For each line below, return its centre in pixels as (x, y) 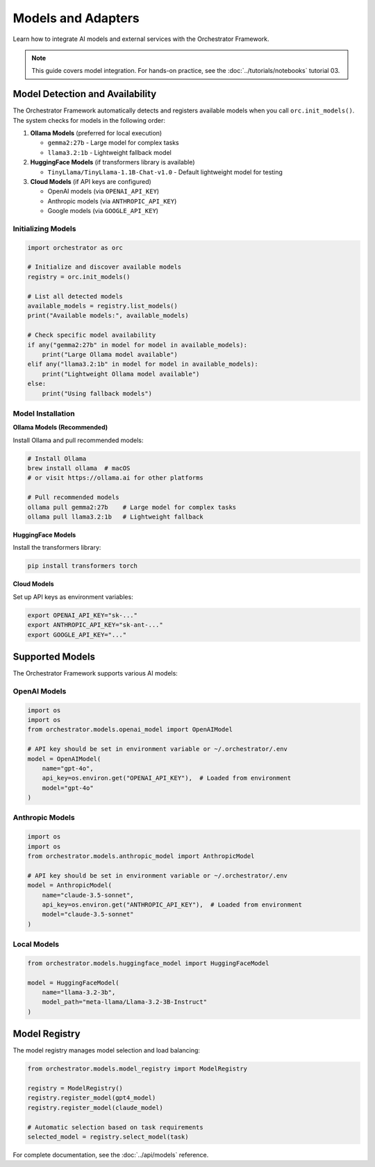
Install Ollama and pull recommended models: (78, 440)
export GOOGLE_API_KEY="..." (77, 635)
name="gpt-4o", (68, 768)
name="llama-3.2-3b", (79, 992)
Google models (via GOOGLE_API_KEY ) (103, 211)
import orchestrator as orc (75, 247)
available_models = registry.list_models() (103, 306)
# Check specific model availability (92, 335)
